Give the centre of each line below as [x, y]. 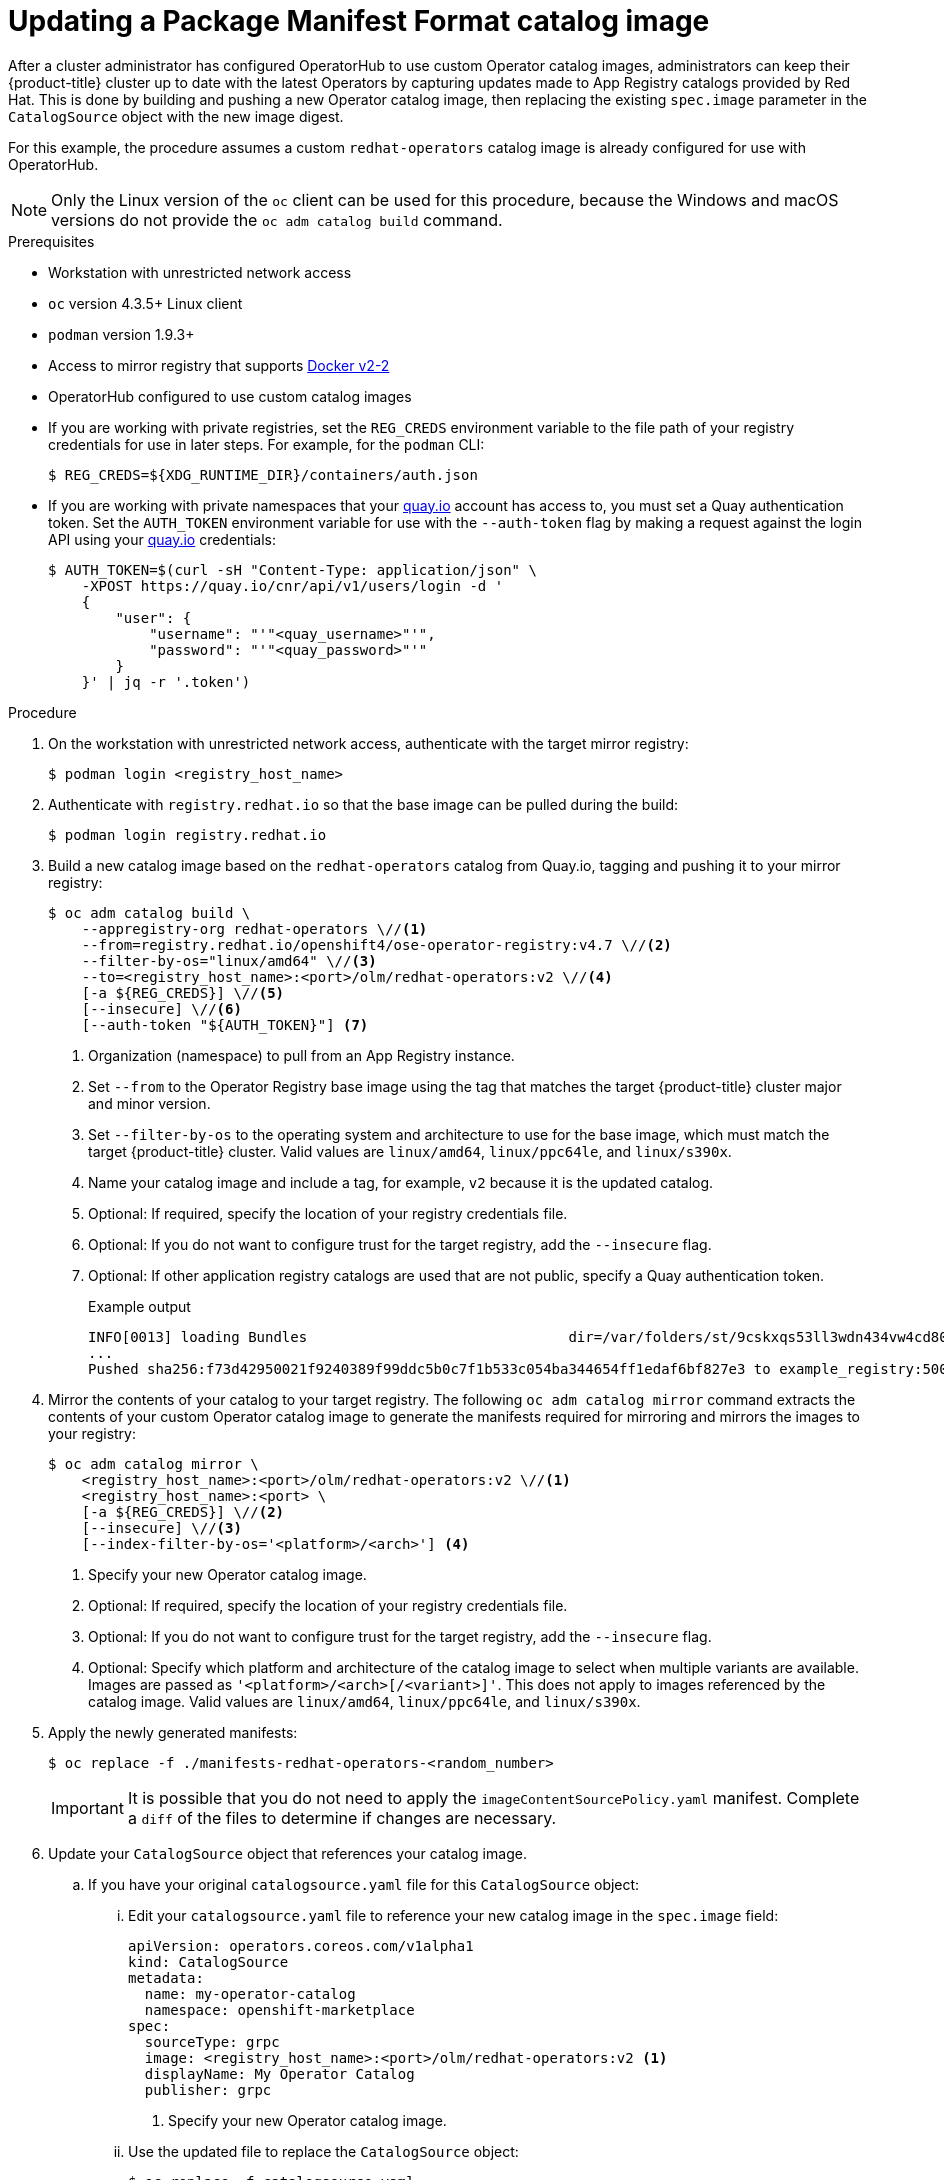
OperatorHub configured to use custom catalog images [230, 396]
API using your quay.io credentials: [162, 539]
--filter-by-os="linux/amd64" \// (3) [229, 960]
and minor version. [149, 1103]
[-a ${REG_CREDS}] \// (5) [183, 992]
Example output [139, 1306]
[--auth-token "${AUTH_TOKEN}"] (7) [225, 1024]
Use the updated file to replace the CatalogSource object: [323, 2151]
